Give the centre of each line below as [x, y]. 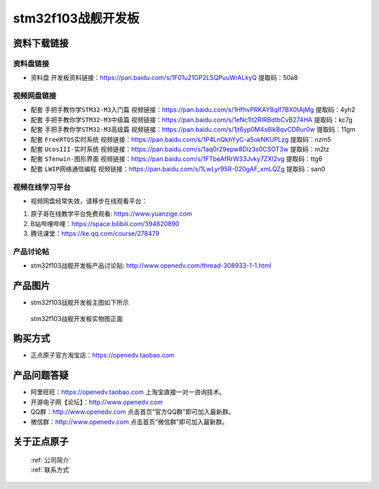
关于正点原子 [41, 442]
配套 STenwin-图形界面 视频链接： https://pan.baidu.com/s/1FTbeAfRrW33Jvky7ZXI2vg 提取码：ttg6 [177, 159]
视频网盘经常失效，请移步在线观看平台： [89, 201]
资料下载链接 [41, 43]
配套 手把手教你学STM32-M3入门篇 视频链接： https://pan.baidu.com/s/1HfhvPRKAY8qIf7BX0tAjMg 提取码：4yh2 [193, 110]
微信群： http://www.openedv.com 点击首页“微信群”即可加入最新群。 [129, 422]
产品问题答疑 [41, 376]
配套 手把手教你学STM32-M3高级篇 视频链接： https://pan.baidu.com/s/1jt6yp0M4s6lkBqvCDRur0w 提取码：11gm [193, 129]
